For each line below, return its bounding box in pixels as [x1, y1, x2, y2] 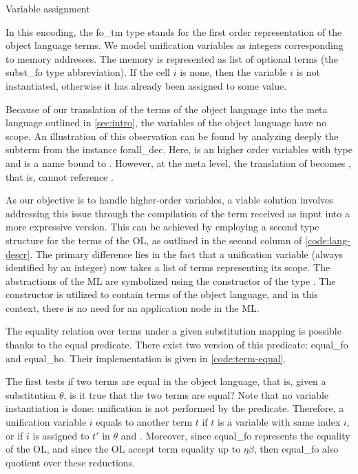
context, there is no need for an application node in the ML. [6, 300, 260, 315]
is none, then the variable [180, 65, 287, 79]
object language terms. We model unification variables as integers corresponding [6, 38, 344, 52]
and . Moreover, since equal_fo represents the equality [120, 428, 350, 442]
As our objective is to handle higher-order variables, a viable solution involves [6, 192, 333, 207]
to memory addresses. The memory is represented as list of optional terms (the [6, 51, 338, 66]
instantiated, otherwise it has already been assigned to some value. [6, 78, 287, 92]
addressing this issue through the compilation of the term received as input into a [6, 206, 350, 220]
